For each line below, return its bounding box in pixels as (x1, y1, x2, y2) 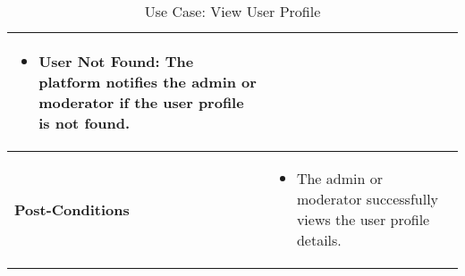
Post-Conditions (14, 198, 130, 220)
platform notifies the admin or (38, 71, 257, 92)
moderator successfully (296, 188, 439, 209)
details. (296, 230, 342, 250)
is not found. (38, 113, 130, 133)
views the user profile (296, 209, 430, 230)
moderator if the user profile (38, 92, 244, 113)
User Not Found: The (38, 51, 194, 71)
